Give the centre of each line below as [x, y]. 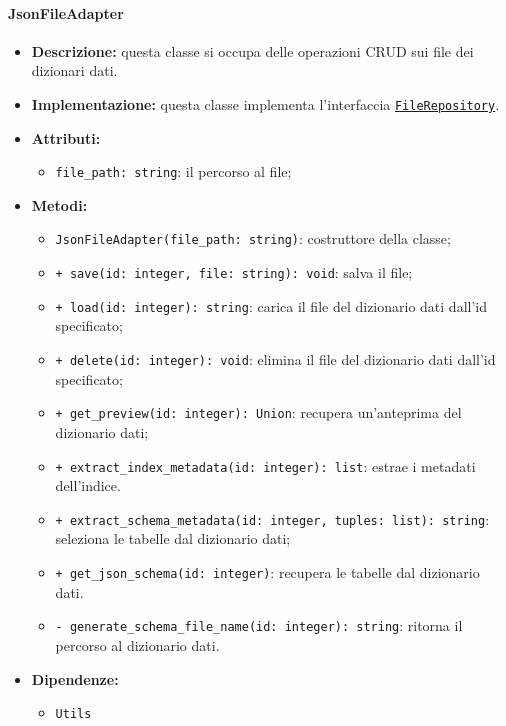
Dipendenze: [75, 678]
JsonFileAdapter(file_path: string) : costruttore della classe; [253, 238]
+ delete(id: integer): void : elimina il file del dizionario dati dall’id [275, 359]
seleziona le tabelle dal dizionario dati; [173, 538]
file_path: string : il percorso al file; [173, 171]
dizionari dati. [74, 70]
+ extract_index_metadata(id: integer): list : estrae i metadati [265, 465]
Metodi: [59, 204]
